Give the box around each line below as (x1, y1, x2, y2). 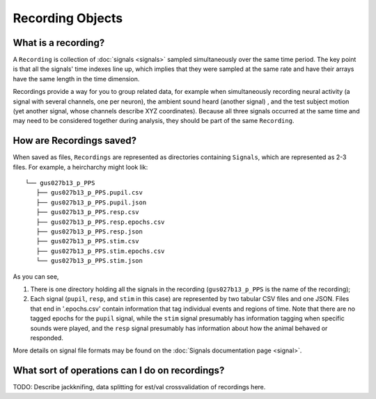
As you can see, (13, 272, 59, 281)
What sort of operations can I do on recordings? (13, 365, 225, 377)
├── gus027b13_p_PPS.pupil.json (36, 198, 147, 206)
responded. (30, 334, 64, 342)
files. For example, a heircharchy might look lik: (13, 163, 148, 171)
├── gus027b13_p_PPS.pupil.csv (36, 188, 143, 197)
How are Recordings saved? (13, 135, 137, 147)
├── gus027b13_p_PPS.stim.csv (36, 237, 139, 245)
